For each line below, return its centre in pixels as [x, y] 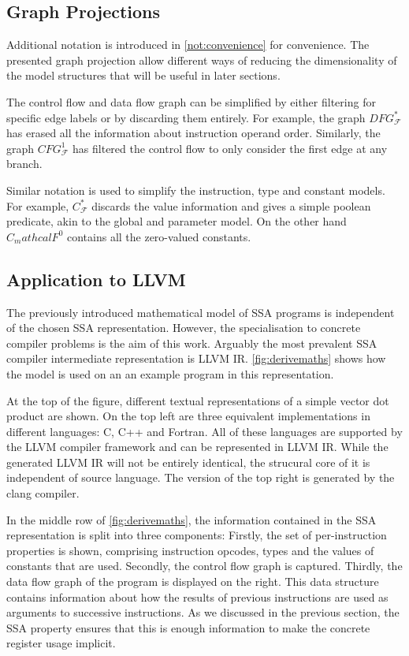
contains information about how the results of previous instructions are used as [197, 596]
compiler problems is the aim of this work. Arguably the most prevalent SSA [192, 343]
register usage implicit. [61, 643]
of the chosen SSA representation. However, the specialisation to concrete [184, 328]
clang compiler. [43, 493]
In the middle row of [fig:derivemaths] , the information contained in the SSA [191, 519]
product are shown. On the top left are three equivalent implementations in [188, 416]
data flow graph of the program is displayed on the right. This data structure [193, 581]
